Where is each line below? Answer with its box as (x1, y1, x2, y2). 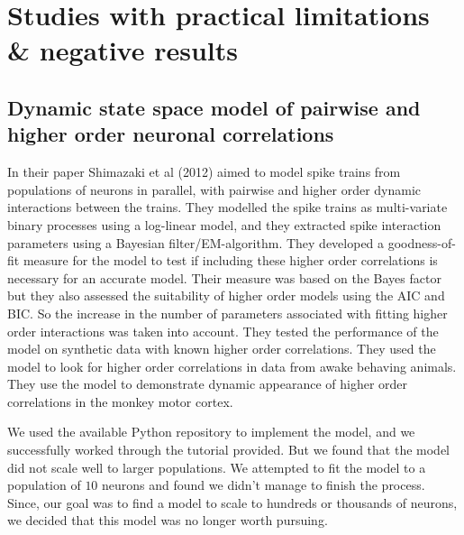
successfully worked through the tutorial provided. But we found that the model (7, 440, 450, 459)
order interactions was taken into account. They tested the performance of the (7, 321, 439, 340)
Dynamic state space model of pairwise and (7, 93, 421, 121)
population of (7, 475, 81, 494)
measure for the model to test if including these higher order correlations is (23, 251, 438, 270)
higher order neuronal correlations (7, 120, 334, 148)
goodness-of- (387, 233, 456, 252)
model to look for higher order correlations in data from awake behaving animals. (7, 356, 457, 375)
